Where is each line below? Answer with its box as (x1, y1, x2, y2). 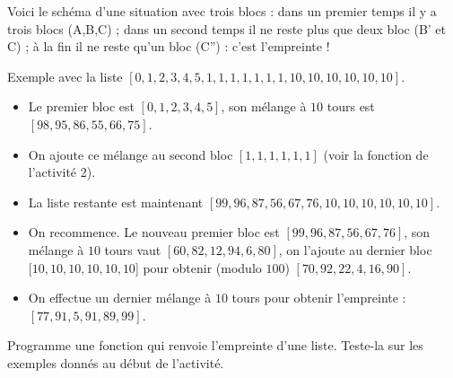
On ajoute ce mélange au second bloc (28, 145, 233, 163)
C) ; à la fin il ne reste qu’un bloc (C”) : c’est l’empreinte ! (7, 37, 330, 56)
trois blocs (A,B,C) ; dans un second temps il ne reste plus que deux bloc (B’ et (7, 19, 447, 38)
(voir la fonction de (323, 145, 429, 163)
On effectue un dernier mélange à (28, 288, 212, 307)
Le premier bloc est (28, 97, 135, 116)
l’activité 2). (28, 163, 96, 181)
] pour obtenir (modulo (135, 258, 262, 277)
